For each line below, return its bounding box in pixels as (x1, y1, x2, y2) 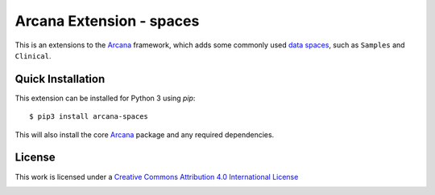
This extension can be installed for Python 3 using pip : (14, 93, 196, 103)
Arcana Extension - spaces (14, 12, 200, 30)
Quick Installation (14, 72, 106, 86)
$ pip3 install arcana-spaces (29, 112, 149, 121)
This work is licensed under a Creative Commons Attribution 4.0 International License (14, 172, 299, 181)
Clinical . (14, 51, 52, 60)
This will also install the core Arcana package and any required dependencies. (14, 129, 275, 140)
